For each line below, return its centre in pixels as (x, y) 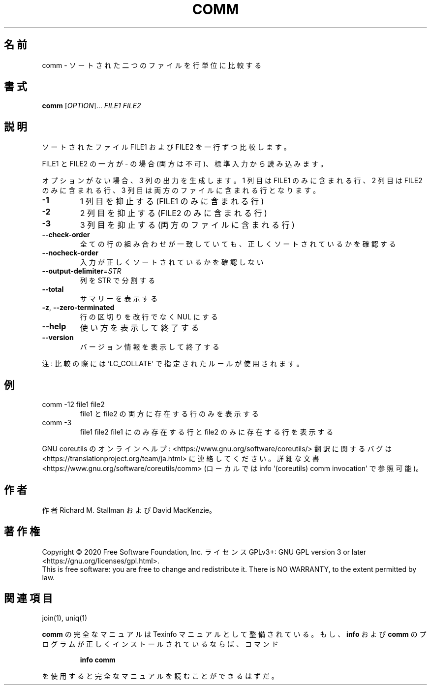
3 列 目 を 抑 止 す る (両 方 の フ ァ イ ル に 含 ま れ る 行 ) (187, 225)
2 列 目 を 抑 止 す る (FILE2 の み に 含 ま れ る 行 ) (173, 213)
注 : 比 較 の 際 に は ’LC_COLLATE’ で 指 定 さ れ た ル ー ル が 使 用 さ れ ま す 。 (173, 364)
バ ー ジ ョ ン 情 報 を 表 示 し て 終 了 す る (150, 347)
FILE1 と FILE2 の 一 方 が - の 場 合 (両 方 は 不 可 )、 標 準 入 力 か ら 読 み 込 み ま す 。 (185, 164)
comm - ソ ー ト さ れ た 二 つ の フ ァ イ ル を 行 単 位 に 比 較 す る (152, 65)
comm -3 (57, 423)
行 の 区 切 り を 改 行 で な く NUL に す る (149, 317)
